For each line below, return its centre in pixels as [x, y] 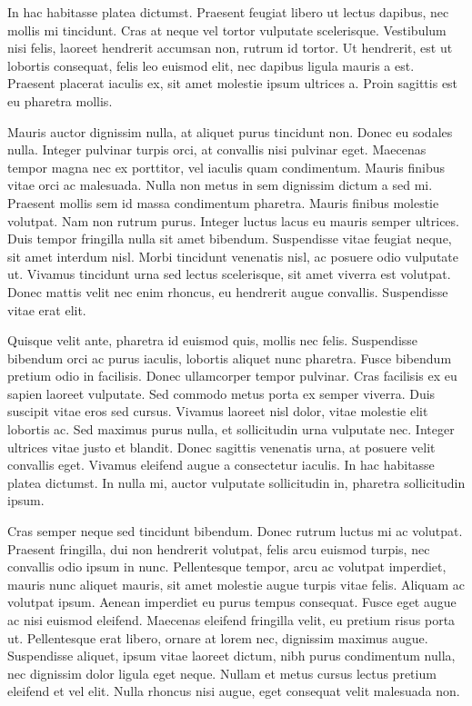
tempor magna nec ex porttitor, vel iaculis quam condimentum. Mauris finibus [226, 167]
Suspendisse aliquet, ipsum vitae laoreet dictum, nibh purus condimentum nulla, [231, 656]
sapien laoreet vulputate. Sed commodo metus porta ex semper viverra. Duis [221, 393]
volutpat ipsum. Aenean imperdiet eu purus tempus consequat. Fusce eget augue [232, 602]
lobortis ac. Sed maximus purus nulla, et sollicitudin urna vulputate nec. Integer [231, 429]
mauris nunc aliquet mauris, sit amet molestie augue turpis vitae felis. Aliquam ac [236, 584]
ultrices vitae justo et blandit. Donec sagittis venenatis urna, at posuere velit [221, 447]
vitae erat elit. [47, 309]
